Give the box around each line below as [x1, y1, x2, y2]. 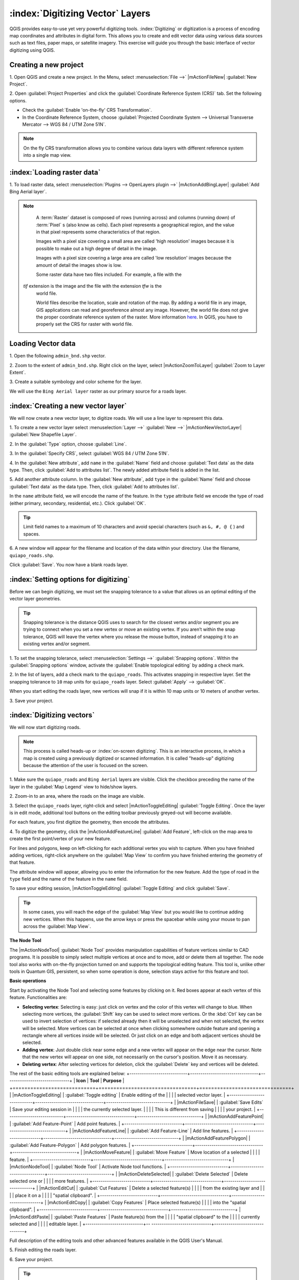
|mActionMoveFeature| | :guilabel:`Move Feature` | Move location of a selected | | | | [83, 1149, 260, 1156]
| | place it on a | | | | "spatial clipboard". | [9, 1192, 96, 1198]
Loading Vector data [9, 339, 76, 348]
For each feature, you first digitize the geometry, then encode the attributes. [9, 819, 170, 825]
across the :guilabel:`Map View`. [23, 923, 92, 929]
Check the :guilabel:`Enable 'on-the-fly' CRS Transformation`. [22, 107, 152, 113]
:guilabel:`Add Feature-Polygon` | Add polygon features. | [9, 1142, 131, 1148]
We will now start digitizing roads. [9, 724, 81, 731]
